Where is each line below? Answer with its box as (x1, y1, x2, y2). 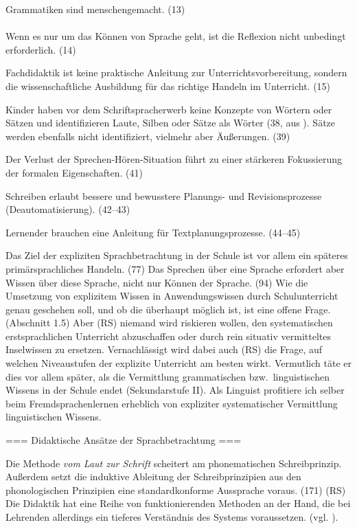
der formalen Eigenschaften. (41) (5, 165, 143, 179)
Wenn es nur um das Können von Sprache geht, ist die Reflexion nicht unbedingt (5, 29, 346, 43)
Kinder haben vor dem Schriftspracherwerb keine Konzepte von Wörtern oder (5, 102, 332, 116)
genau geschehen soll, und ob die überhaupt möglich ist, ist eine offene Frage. (5, 302, 331, 316)
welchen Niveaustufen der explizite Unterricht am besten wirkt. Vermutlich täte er (5, 356, 352, 370)
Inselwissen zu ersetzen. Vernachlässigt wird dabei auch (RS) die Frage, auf (5, 342, 323, 357)
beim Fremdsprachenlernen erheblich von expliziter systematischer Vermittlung (5, 396, 338, 410)
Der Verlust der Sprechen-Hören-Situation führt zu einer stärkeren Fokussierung (5, 152, 342, 166)
